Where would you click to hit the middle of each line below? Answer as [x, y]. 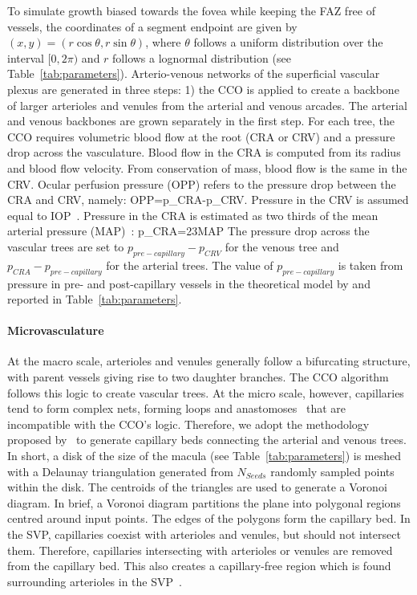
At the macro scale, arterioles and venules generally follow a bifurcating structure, [209, 361]
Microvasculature [56, 330]
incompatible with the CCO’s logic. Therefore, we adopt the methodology [188, 424]
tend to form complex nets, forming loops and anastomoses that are [177, 408]
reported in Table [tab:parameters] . [95, 299]
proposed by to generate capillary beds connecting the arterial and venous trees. [207, 440]
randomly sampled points [332, 471]
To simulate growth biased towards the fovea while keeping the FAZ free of [192, 10]
